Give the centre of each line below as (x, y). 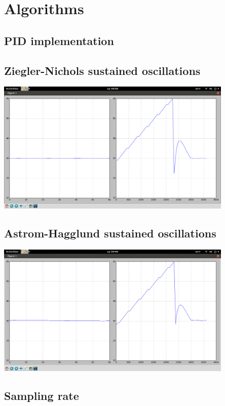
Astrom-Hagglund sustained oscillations (110, 233)
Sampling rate (42, 396)
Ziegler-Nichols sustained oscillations (102, 70)
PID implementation (59, 40)
